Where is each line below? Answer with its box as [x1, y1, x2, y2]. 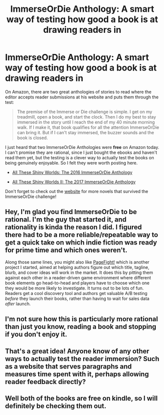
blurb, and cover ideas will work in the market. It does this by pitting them [5, 269, 153, 275]
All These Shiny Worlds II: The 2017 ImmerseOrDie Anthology [12, 179, 136, 185]
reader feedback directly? [5, 377, 86, 386]
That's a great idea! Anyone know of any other [5, 347, 149, 355]
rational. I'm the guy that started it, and [5, 216, 127, 224]
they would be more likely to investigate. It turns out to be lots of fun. [5, 285, 144, 291]
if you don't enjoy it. [5, 330, 68, 339]
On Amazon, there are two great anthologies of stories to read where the [5, 89, 152, 95]
